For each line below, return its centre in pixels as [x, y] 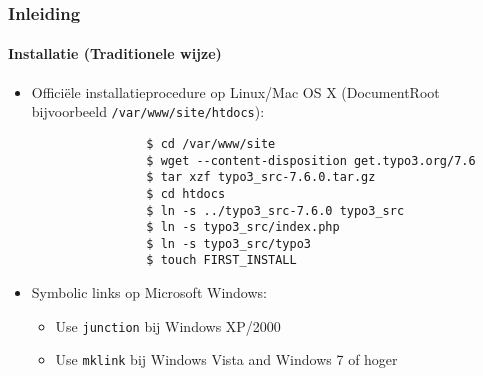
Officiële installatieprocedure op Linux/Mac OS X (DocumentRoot [235, 91]
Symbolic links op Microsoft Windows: [149, 292]
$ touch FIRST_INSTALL [221, 260]
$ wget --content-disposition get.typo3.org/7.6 [311, 160]
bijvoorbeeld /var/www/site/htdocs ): [148, 111]
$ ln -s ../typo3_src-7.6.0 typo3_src [275, 210]
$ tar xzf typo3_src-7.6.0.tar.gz [261, 177]
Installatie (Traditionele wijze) [115, 53]
